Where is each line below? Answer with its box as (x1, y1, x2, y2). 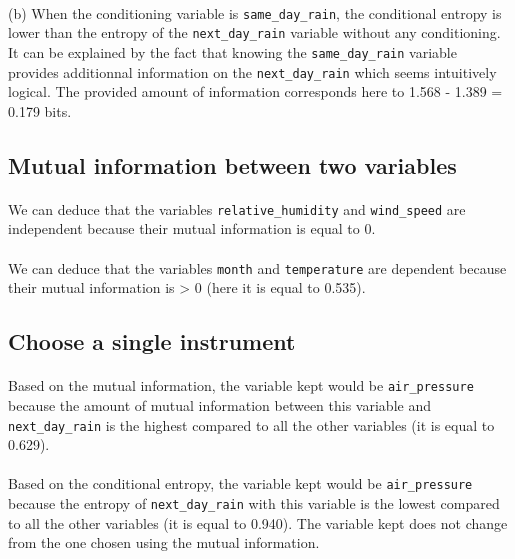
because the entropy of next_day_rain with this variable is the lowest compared (8, 493, 500, 513)
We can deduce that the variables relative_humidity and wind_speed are (8, 198, 466, 219)
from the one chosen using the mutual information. (8, 532, 320, 553)
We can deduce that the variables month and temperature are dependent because (8, 257, 507, 278)
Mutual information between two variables (8, 149, 457, 180)
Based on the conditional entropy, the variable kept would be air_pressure (8, 473, 473, 494)
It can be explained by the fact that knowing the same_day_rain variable (8, 41, 457, 62)
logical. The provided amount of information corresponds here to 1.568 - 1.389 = (8, 81, 503, 102)
